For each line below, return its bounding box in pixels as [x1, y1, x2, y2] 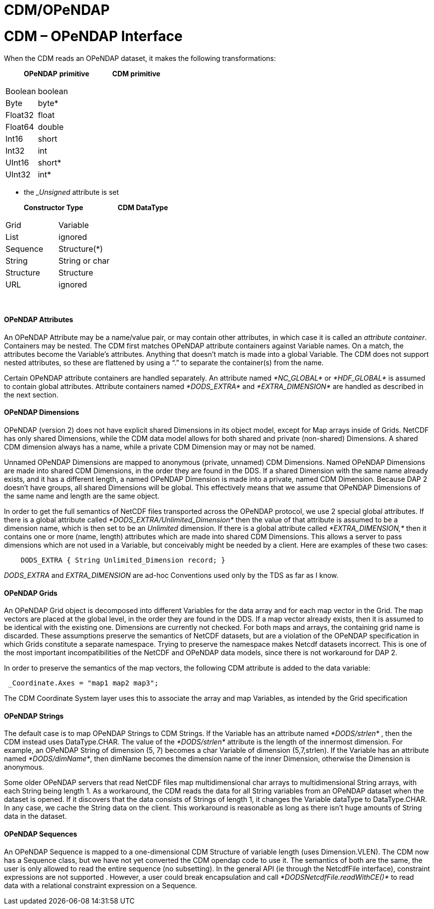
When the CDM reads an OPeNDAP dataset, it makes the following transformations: [4, 54, 276, 62]
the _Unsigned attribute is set [24, 187, 119, 196]
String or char [58, 255, 110, 266]
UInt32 [5, 169, 31, 179]
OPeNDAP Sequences [4, 829, 77, 838]
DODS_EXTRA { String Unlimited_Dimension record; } [20, 556, 225, 564]
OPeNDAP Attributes [4, 315, 73, 324]
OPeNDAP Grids [4, 588, 57, 597]
